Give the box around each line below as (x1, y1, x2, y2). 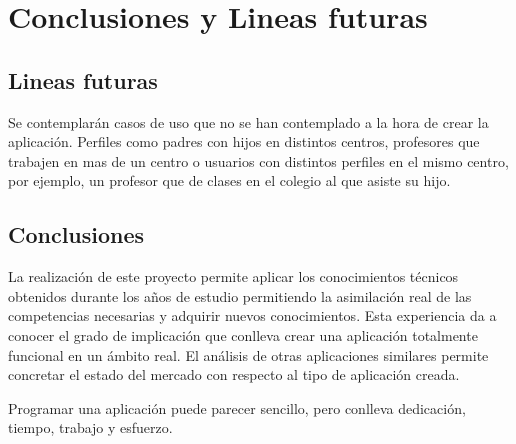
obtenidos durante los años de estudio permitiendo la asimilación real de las (8, 285, 472, 306)
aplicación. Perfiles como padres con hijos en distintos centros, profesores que (8, 131, 480, 152)
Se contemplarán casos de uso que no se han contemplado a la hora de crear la (8, 111, 489, 132)
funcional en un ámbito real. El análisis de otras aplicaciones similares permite (8, 344, 489, 365)
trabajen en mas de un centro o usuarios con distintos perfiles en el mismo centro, (8, 150, 509, 171)
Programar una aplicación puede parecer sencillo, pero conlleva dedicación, (8, 397, 466, 418)
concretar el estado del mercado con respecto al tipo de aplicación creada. (8, 364, 460, 385)
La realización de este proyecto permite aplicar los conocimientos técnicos (8, 266, 459, 287)
